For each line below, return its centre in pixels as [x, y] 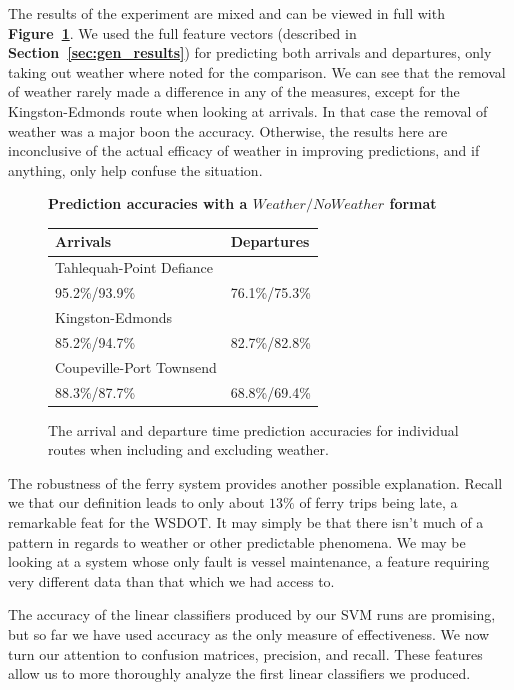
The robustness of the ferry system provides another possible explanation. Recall [255, 482]
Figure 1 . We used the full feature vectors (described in [182, 32]
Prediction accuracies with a [148, 203]
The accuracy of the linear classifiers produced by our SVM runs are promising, [252, 614]
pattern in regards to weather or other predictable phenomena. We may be [237, 541]
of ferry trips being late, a [378, 502]
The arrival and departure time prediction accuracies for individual [253, 429]
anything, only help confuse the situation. [135, 169]
